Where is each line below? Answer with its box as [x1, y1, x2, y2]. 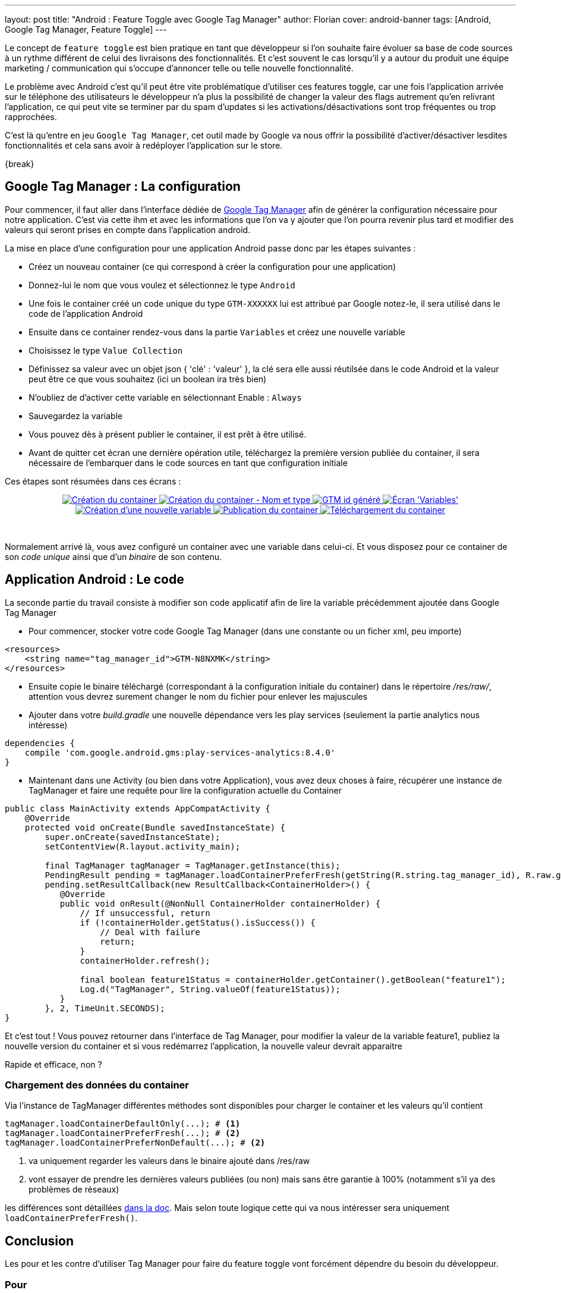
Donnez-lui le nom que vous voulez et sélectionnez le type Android [29, 279, 295, 290]
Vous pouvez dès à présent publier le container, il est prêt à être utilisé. [29, 429, 307, 439]
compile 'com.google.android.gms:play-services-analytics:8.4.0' [24, 747, 336, 757]
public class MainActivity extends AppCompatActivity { [5, 803, 270, 813]
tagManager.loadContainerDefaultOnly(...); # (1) [5, 1119, 241, 1129]
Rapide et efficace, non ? [5, 1059, 102, 1069]
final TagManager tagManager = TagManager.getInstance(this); [45, 860, 341, 870]
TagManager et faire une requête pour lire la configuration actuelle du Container [29, 785, 342, 795]
